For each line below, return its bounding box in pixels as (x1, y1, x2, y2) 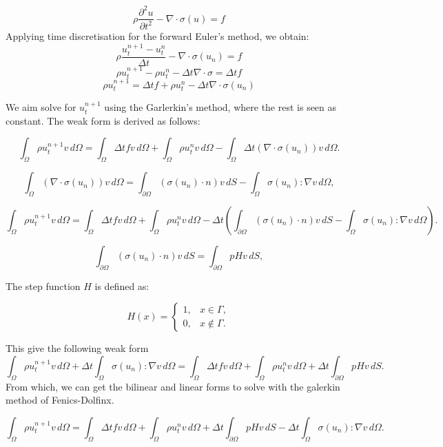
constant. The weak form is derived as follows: (6, 113, 200, 127)
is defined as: (94, 278, 150, 293)
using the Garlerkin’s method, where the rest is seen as (104, 100, 337, 114)
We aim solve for (6, 100, 76, 114)
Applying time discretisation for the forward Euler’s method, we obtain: (6, 28, 309, 43)
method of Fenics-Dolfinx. (6, 393, 114, 407)
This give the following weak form (6, 341, 149, 355)
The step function (6, 278, 81, 293)
